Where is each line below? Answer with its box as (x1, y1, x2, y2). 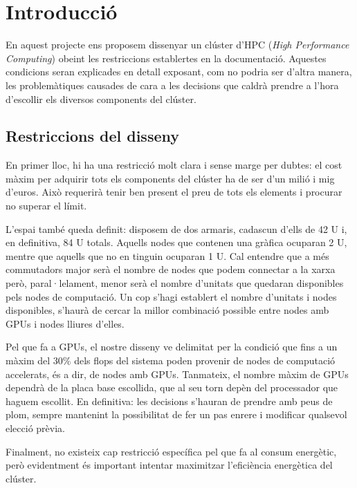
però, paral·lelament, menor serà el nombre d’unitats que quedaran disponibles (6, 276, 344, 290)
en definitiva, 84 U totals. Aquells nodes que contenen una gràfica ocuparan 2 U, (6, 235, 347, 250)
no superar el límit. (6, 198, 87, 213)
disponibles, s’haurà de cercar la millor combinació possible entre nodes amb (6, 303, 329, 317)
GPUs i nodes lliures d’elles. (6, 316, 125, 330)
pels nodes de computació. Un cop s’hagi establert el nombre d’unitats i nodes (6, 289, 337, 303)
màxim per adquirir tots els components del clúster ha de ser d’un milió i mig (6, 171, 335, 185)
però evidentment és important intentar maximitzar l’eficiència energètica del (6, 458, 333, 472)
